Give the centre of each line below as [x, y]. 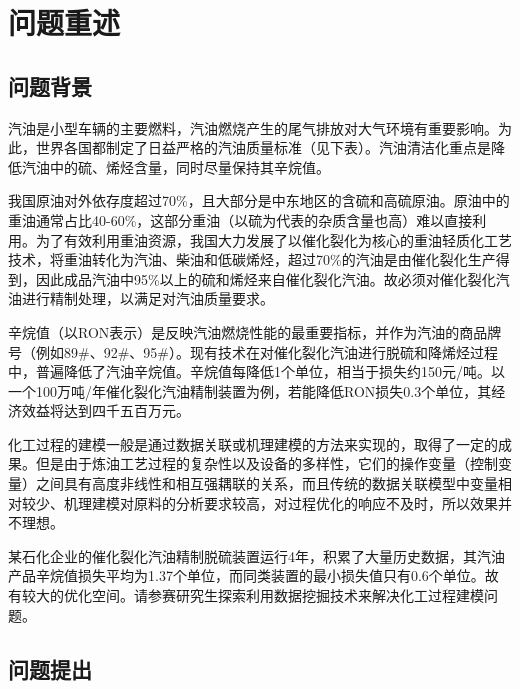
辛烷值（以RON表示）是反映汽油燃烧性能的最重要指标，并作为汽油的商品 [248, 331]
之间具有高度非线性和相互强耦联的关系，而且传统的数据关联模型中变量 [266, 483]
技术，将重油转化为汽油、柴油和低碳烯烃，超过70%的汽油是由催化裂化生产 [252, 259]
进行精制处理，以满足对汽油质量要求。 [147, 298]
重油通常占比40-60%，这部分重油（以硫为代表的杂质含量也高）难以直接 [240, 219]
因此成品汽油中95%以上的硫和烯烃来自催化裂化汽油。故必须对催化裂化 [265, 278]
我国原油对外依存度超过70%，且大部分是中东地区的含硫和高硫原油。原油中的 [259, 200]
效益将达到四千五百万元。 [105, 410]
